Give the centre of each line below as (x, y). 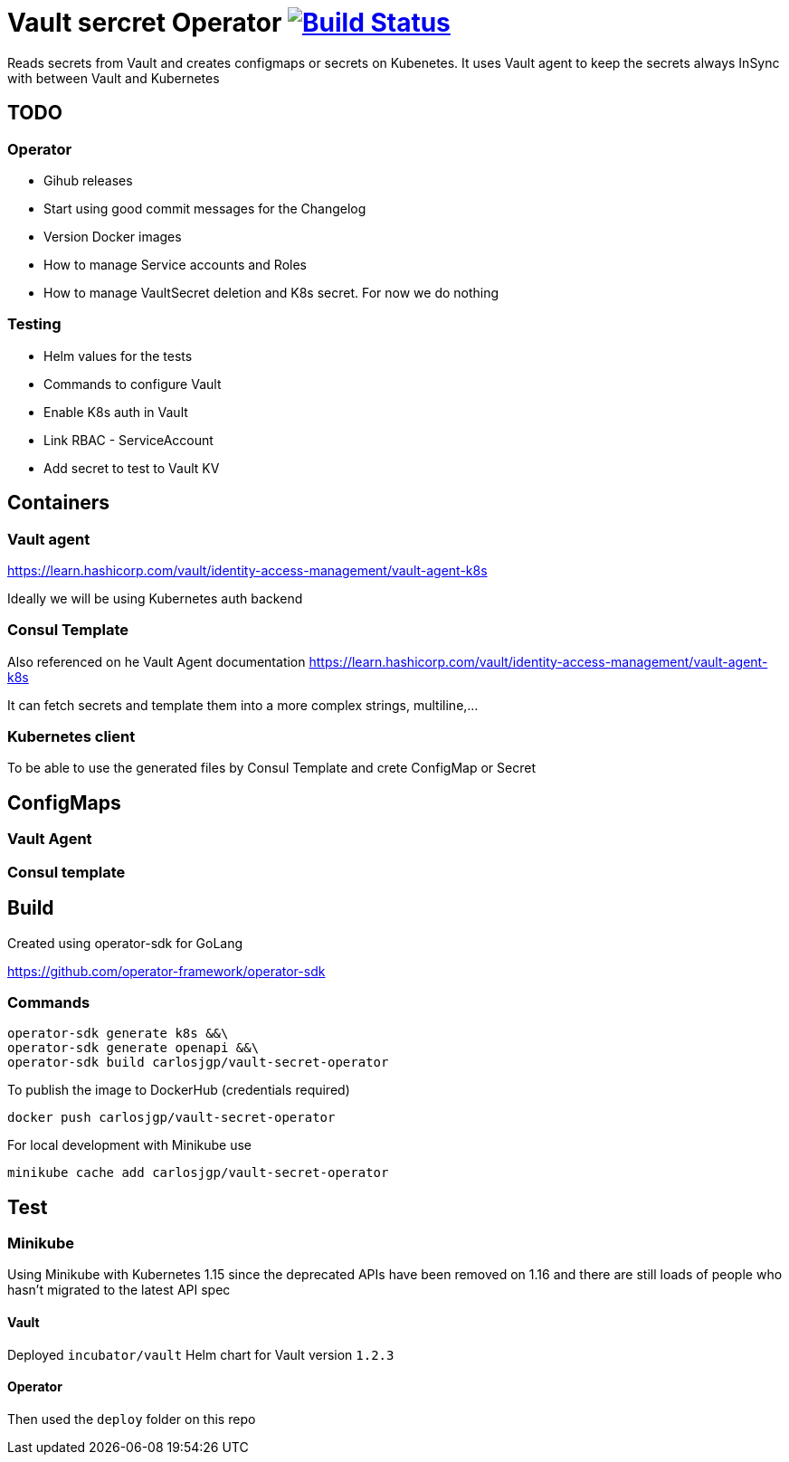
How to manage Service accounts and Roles (176, 264)
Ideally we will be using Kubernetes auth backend (155, 598)
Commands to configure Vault (133, 384)
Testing (34, 324)
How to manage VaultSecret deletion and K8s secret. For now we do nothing (271, 292)
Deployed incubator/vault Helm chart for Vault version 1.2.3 (201, 1354)
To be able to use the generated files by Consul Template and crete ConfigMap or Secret (271, 768)
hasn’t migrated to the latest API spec (119, 1290)
